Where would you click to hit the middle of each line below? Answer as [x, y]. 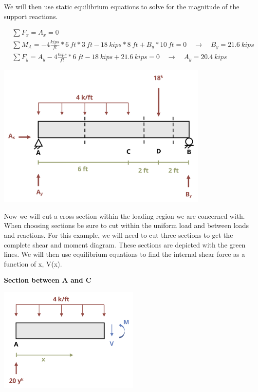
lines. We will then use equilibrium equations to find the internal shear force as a [125, 254]
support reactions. [31, 16]
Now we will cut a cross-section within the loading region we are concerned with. [124, 216]
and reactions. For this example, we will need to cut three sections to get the [119, 235]
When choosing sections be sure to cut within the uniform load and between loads [126, 225]
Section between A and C [48, 280]
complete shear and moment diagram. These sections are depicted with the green [125, 244]
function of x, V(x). [33, 263]
